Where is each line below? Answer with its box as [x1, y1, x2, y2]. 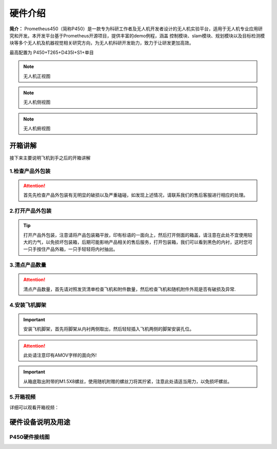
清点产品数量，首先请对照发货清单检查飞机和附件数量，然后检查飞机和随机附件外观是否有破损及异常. [23, 286, 236, 292]
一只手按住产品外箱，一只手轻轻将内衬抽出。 [23, 246, 118, 252]
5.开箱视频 [9, 394, 36, 401]
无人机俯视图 [23, 126, 51, 132]
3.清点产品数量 [9, 261, 46, 269]
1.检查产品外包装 [9, 167, 51, 174]
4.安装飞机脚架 [9, 301, 47, 309]
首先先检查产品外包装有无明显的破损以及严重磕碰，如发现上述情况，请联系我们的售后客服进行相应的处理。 [23, 192, 248, 198]
